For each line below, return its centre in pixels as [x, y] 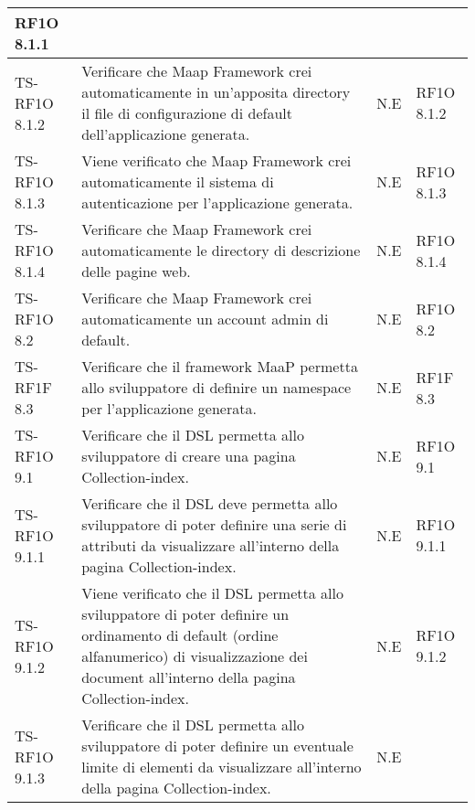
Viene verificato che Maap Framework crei [216, 160]
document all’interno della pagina [189, 677]
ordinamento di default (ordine [180, 635]
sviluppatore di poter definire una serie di [214, 524]
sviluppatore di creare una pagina [189, 456]
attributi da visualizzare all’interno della [211, 545]
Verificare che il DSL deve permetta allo [210, 503]
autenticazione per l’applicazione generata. [217, 202]
